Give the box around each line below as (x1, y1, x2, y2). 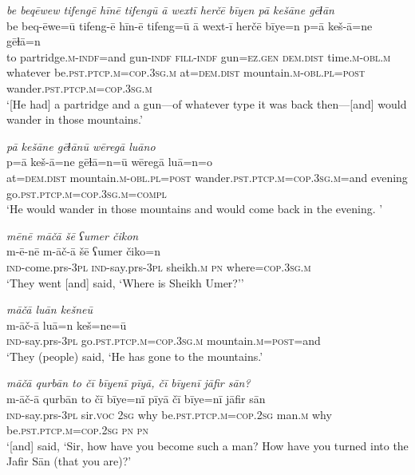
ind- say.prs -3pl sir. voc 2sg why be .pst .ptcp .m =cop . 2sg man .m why (6, 406, 332, 422)
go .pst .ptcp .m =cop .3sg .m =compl (6, 184, 167, 201)
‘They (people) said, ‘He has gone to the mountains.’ (6, 347, 263, 364)
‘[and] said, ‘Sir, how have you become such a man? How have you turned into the (6, 437, 409, 453)
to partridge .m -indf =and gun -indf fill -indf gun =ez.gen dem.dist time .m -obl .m (6, 48, 391, 65)
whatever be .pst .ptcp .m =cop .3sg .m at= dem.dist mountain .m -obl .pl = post (6, 64, 366, 81)
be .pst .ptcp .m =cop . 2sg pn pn (6, 422, 148, 438)
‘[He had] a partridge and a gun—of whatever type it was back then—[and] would (6, 95, 407, 112)
